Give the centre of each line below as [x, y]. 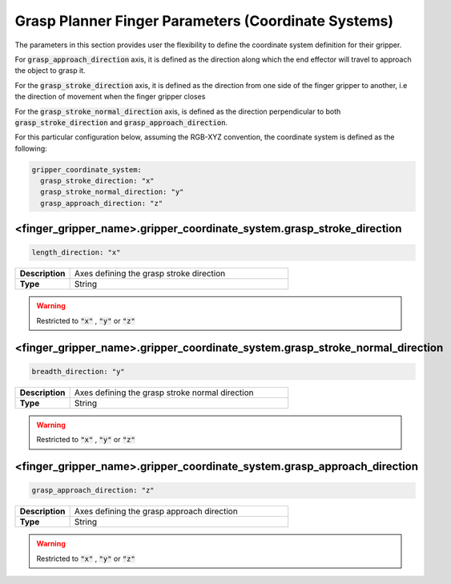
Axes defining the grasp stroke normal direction [164, 393]
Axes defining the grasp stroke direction [150, 274]
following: [31, 148]
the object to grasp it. [50, 70]
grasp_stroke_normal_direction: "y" [112, 192]
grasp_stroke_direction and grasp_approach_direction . [121, 122]
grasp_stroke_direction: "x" [98, 181]
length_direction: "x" [76, 253]
